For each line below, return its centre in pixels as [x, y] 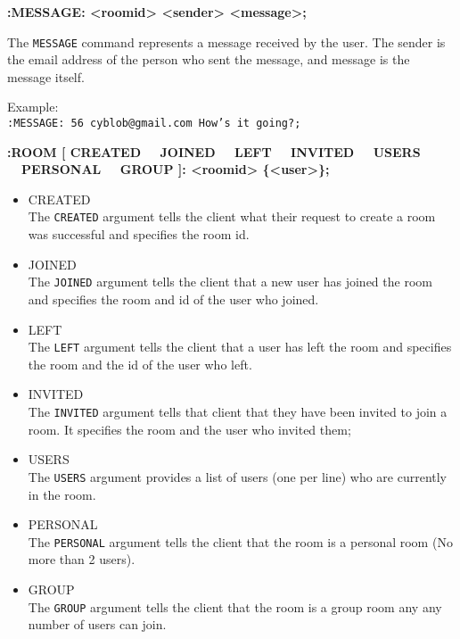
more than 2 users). [82, 559]
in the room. [62, 494]
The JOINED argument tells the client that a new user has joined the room [230, 282]
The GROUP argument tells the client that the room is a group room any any [235, 606]
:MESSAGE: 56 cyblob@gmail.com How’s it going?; [154, 124]
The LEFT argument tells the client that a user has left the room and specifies [240, 347]
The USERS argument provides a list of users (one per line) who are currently [238, 476]
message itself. [46, 76]
